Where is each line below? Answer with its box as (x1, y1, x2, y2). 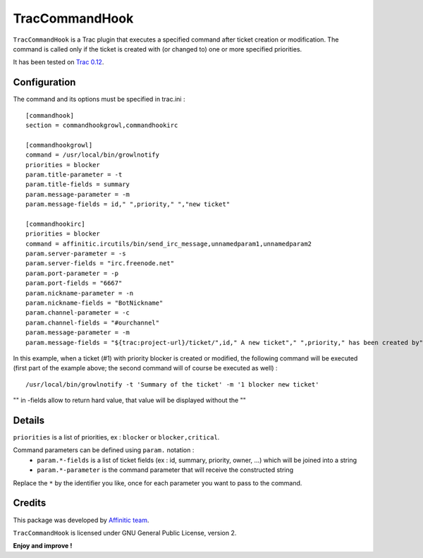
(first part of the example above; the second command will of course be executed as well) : (13, 364, 278, 372)
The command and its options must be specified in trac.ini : (13, 95, 185, 104)
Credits (13, 497, 47, 509)
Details (13, 414, 45, 426)
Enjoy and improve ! (13, 542, 73, 550)
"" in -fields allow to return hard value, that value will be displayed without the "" (13, 396, 246, 405)
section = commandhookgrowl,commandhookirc (25, 121, 178, 130)
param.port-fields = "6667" (25, 279, 123, 287)
